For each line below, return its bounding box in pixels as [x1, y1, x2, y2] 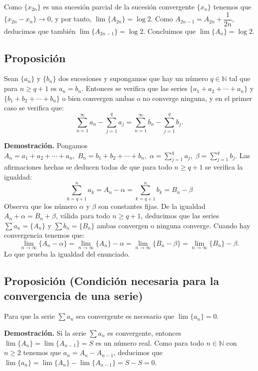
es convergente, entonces [107, 328, 181, 338]
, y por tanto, [51, 13, 92, 24]
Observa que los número [4, 200, 77, 211]
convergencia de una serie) [4, 287, 143, 303]
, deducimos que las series [141, 210, 219, 221]
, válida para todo [56, 210, 110, 221]
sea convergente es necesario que [76, 311, 174, 321]
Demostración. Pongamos [4, 140, 88, 150]
